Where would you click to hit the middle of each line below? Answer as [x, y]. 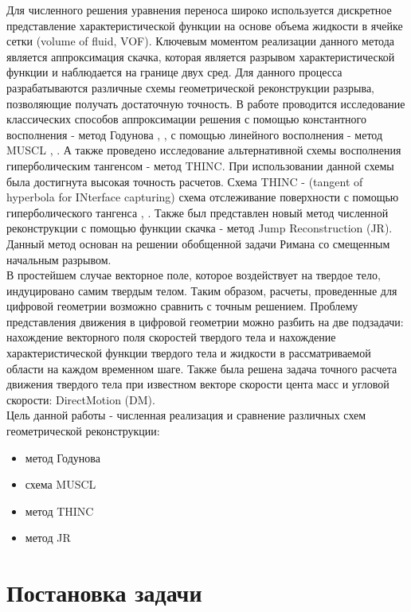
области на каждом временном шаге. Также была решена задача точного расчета [202, 368]
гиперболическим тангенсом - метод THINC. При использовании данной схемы [200, 165]
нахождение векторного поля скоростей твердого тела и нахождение [171, 337]
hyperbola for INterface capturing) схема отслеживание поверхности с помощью [203, 197]
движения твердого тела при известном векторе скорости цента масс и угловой [198, 384]
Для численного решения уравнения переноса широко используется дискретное [199, 10]
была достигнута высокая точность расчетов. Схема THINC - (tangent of [185, 181]
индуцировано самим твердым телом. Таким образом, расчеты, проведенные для [202, 290]
